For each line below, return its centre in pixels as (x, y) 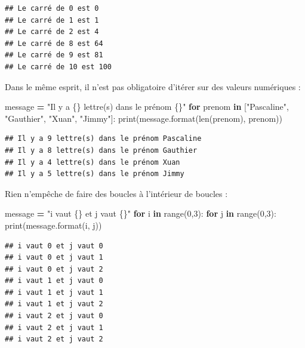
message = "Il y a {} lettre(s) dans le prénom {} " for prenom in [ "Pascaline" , (147, 107)
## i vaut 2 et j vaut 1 (54, 327)
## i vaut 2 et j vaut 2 (54, 339)
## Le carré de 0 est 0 (52, 8)
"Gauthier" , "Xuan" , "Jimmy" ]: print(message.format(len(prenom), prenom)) (144, 118)
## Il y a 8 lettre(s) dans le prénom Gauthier (101, 150)
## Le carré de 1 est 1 (52, 20)
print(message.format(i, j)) (53, 225)
